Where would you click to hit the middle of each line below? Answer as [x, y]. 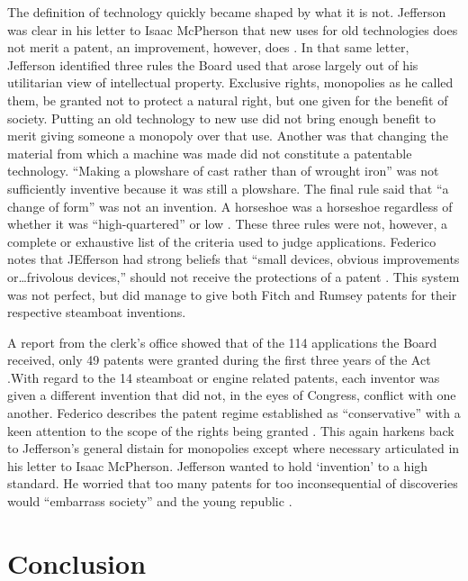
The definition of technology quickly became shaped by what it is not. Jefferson [227, 12]
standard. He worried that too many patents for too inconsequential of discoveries [233, 483]
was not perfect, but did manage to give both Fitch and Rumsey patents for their [232, 294]
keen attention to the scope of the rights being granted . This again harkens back [231, 430]
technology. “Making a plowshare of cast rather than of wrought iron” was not [223, 171]
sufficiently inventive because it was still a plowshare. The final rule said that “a [228, 188]
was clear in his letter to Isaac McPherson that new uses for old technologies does [233, 29]
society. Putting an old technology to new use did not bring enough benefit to [222, 118]
